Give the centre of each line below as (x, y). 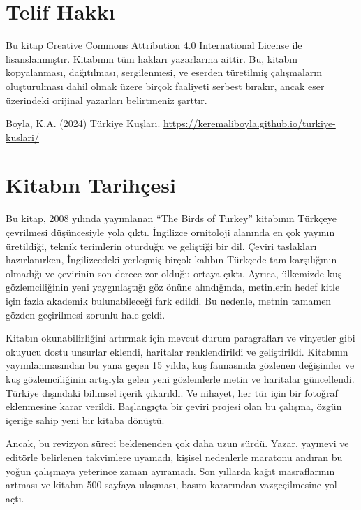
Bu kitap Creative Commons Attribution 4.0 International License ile (154, 45)
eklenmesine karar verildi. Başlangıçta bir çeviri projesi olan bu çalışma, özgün (174, 406)
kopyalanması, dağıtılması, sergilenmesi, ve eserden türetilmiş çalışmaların (164, 72)
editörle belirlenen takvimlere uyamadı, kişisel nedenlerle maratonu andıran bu (174, 457)
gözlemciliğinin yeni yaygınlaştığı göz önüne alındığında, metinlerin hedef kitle (173, 287)
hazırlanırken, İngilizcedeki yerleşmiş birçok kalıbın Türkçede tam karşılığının (171, 260)
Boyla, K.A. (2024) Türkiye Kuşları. (83, 123)
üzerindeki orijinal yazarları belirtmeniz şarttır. (106, 100)
